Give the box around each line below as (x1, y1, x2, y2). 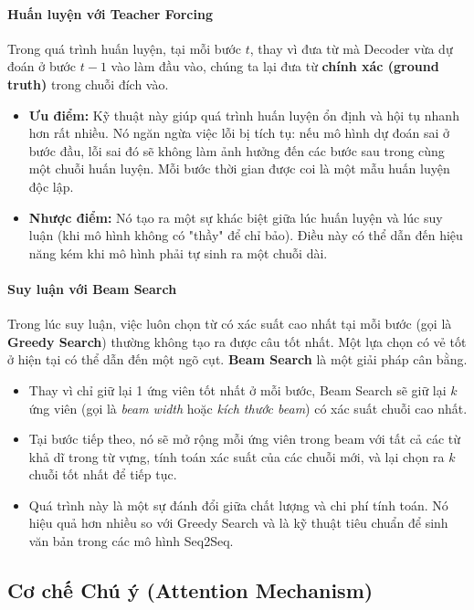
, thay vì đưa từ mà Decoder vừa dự (249, 38, 453, 58)
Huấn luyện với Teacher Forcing (7, 4, 213, 23)
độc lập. (28, 176, 74, 195)
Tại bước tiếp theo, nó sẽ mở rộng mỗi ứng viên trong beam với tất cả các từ (28, 429, 461, 448)
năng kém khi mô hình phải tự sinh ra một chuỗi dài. (28, 243, 328, 262)
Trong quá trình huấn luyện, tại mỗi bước (7, 38, 242, 58)
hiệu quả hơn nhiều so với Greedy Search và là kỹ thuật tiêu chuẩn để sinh (28, 513, 448, 532)
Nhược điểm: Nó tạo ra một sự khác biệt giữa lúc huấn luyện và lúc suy (28, 207, 443, 226)
